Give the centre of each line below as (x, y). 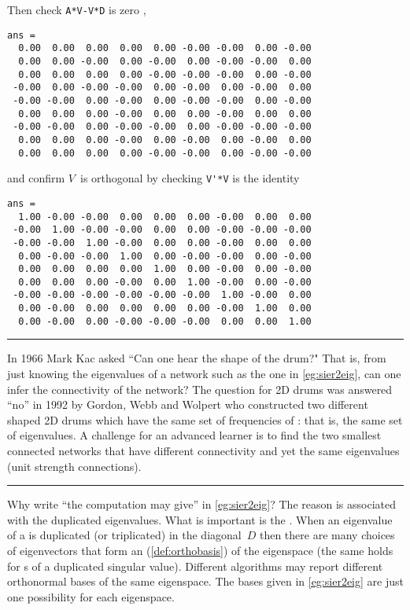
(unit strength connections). (74, 466)
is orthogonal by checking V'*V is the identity (190, 178)
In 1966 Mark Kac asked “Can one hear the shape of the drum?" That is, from (197, 358)
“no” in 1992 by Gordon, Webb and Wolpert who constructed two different (188, 404)
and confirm (36, 178)
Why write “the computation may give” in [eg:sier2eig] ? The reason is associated (201, 504)
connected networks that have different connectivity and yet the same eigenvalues (203, 450)
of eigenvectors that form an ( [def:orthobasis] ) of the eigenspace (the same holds (200, 550)
